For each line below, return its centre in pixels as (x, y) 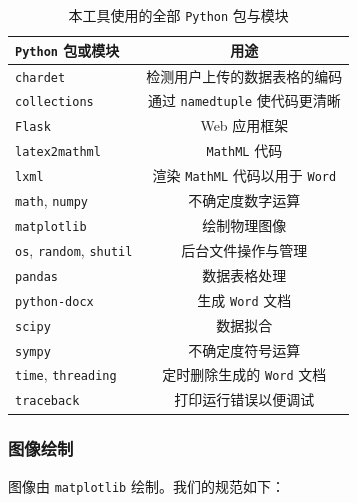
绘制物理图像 (244, 225)
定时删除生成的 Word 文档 (244, 374)
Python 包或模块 (67, 49)
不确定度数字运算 (244, 200)
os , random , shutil (74, 249)
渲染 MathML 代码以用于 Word (244, 175)
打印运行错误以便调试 (244, 399)
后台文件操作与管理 (244, 249)
